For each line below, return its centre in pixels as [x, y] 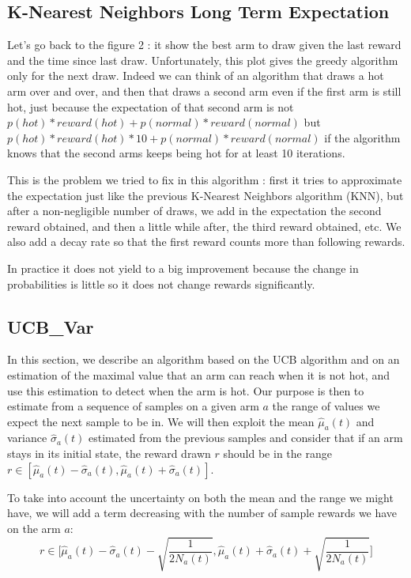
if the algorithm [362, 137]
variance [27, 438]
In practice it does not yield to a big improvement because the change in [183, 268]
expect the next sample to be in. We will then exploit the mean [161, 421]
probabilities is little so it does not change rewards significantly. [161, 283]
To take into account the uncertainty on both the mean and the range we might [200, 497]
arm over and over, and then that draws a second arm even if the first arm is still [204, 91]
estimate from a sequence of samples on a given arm [133, 406]
